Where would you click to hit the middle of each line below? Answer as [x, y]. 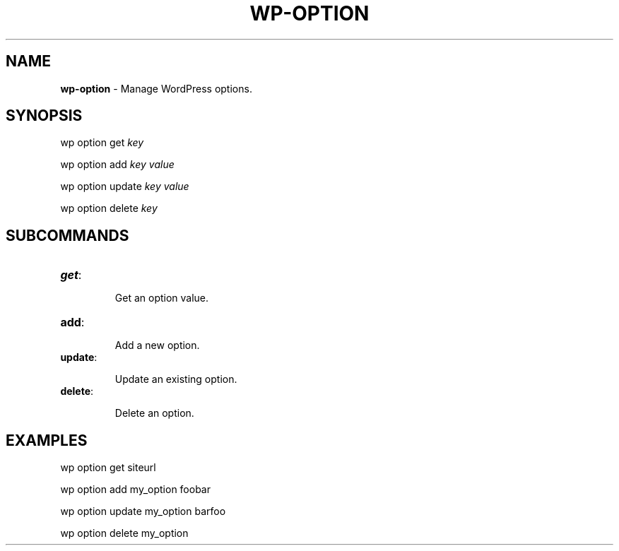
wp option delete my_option [124, 533]
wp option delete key [109, 208]
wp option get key [102, 143]
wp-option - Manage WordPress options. [156, 88]
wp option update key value [125, 186]
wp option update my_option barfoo [143, 511]
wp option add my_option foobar [135, 490]
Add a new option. [157, 345]
